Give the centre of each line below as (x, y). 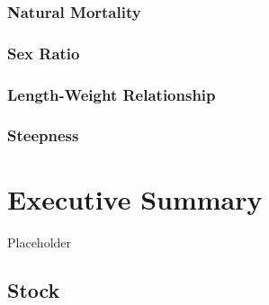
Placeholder (40, 242)
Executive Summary (135, 198)
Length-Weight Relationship (112, 94)
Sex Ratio (44, 53)
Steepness (43, 135)
